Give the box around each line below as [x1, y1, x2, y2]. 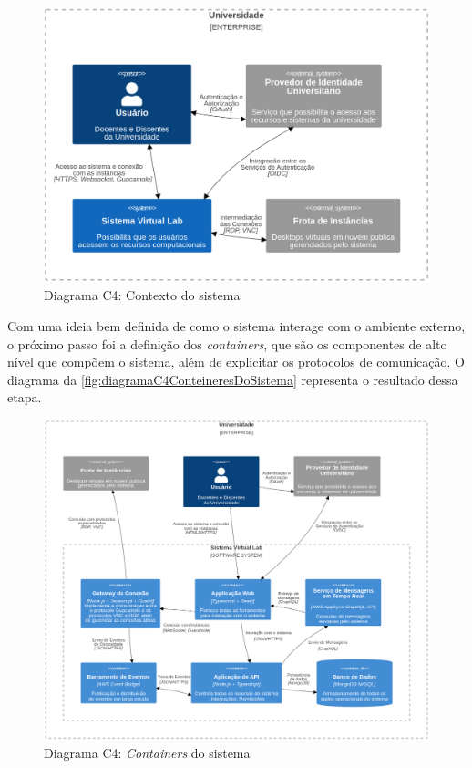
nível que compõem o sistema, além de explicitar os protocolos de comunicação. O [7, 352, 465, 371]
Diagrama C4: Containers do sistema [44, 743, 251, 763]
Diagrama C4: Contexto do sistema [44, 285, 241, 305]
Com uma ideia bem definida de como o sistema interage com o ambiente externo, [7, 317, 466, 336]
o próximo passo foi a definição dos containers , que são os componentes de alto [7, 334, 447, 353]
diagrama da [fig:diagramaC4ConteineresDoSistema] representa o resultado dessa [7, 369, 458, 389]
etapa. [7, 388, 42, 407]
